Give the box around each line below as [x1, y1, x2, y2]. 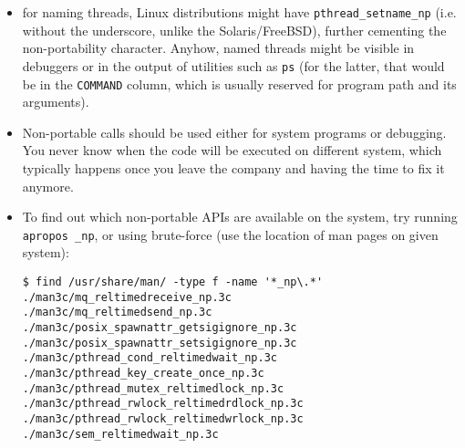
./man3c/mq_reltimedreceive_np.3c [22, 290, 232, 304]
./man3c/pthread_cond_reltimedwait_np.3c [22, 351, 277, 365]
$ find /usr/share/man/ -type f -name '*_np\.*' [22, 275, 324, 288]
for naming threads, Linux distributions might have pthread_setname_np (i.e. [22, 3, 457, 21]
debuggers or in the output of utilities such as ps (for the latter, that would [22, 56, 445, 75]
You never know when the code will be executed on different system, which [22, 141, 442, 160]
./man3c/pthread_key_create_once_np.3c [22, 366, 264, 380]
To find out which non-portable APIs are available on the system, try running [22, 207, 458, 226]
